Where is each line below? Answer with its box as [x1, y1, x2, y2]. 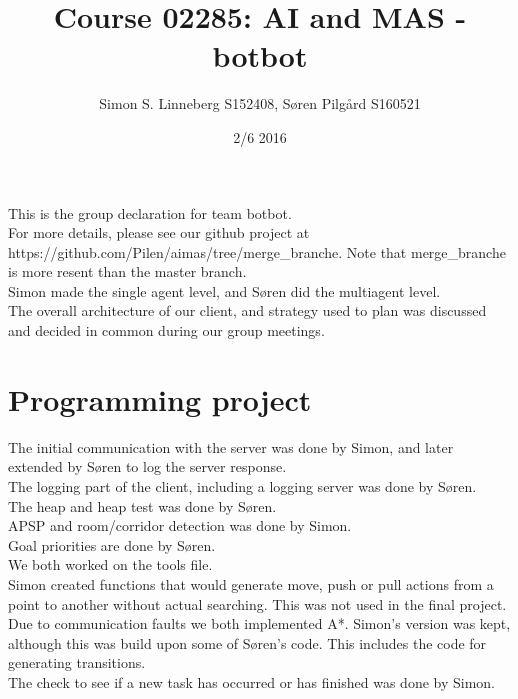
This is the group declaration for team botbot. [8, 202, 292, 223]
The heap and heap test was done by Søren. [8, 495, 277, 516]
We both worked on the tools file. [8, 554, 213, 575]
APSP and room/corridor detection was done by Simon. [8, 515, 352, 536]
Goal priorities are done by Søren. [8, 534, 216, 555]
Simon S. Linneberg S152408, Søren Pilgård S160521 [99, 93, 421, 114]
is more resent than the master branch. [8, 261, 247, 282]
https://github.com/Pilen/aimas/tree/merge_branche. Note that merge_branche [8, 241, 506, 262]
